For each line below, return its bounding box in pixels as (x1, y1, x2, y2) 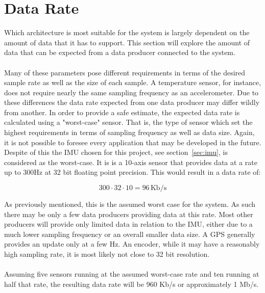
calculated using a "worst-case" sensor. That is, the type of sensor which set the (4, 117, 253, 127)
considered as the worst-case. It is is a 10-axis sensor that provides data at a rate (4, 156, 257, 167)
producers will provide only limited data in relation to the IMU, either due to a (4, 219, 253, 229)
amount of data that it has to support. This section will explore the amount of (4, 37, 250, 47)
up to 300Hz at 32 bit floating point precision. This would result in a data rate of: (4, 167, 261, 177)
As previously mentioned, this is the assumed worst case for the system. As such (4, 199, 256, 209)
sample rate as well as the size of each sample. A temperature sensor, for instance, (4, 77, 261, 88)
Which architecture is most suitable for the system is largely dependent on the (4, 27, 250, 38)
